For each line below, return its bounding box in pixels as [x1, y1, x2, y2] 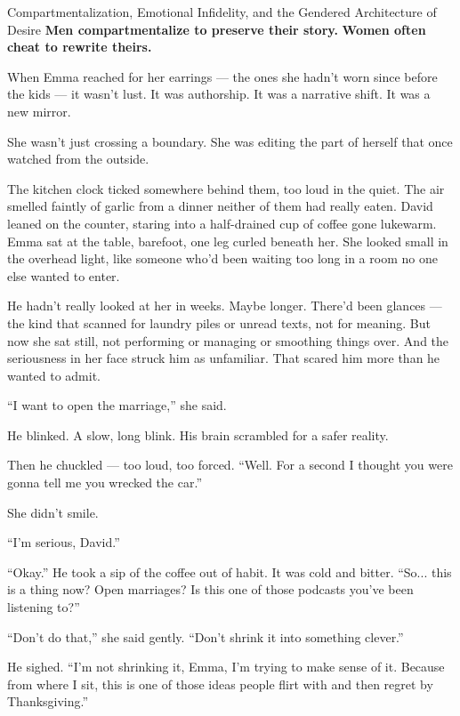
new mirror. [7, 101, 71, 120]
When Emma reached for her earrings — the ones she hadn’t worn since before [7, 67, 438, 85]
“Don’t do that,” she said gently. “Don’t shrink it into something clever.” [7, 627, 404, 646]
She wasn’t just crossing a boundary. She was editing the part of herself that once [7, 132, 453, 150]
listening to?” [7, 598, 80, 616]
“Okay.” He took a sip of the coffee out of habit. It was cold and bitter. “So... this [7, 562, 452, 581]
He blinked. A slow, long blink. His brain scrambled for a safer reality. [7, 425, 389, 444]
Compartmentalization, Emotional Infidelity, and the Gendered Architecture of [7, 3, 437, 20]
